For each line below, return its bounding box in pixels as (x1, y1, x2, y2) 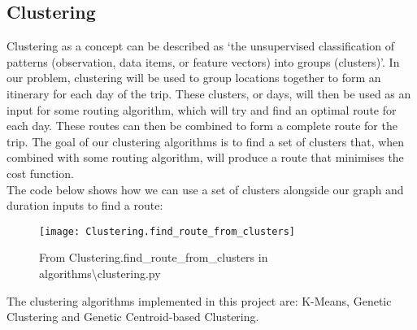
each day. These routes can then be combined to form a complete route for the (7, 117, 397, 134)
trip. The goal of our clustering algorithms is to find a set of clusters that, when (7, 132, 405, 150)
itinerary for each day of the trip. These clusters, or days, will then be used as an (7, 85, 411, 102)
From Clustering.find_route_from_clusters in (39, 249, 268, 266)
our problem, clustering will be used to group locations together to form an (7, 69, 381, 86)
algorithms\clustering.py (39, 264, 161, 281)
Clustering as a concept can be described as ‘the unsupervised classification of (7, 37, 395, 54)
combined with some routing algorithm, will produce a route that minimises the (7, 149, 404, 166)
